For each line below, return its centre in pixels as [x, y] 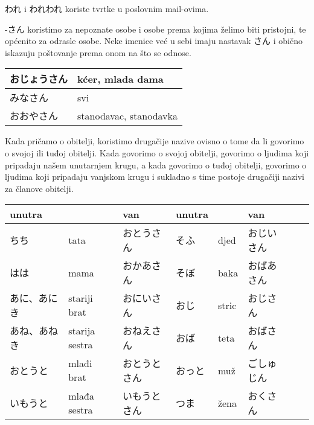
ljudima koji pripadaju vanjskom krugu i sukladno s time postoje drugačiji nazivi [155, 177]
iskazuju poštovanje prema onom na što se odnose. [98, 52]
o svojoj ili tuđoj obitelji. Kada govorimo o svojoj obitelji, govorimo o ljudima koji [157, 152]
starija [82, 331]
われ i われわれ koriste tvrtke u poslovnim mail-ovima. [107, 8]
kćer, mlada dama [120, 78]
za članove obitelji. [39, 188]
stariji [81, 298]
